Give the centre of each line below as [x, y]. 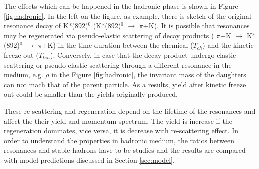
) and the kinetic [228, 45]
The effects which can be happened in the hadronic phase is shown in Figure [121, 6]
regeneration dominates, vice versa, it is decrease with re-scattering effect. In [121, 131]
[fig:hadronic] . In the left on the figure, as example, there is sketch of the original [128, 16]
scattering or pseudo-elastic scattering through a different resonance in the [118, 65]
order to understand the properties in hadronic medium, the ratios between [119, 140]
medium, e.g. [24, 75]
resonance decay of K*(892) [46, 26]
